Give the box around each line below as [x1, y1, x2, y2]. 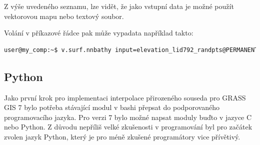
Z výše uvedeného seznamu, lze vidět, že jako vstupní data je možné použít [4, 1, 234, 11]
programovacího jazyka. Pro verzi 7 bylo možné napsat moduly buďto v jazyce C [4, 111, 252, 122]
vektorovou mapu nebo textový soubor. [4, 10, 124, 21]
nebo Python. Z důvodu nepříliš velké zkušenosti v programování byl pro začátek [4, 121, 252, 132]
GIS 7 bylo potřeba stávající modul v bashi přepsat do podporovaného [4, 102, 220, 112]
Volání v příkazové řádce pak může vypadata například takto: [4, 27, 193, 38]
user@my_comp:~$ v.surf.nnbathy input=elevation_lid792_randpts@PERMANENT [4, 46, 258, 53]
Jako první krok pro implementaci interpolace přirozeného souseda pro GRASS [4, 92, 246, 102]
